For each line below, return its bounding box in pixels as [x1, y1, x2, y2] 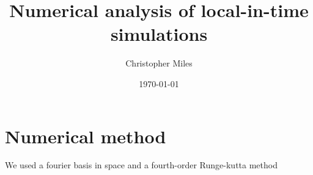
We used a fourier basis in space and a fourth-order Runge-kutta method [5, 159, 278, 171]
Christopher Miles [125, 57, 193, 70]
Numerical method [5, 123, 166, 148]
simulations [110, 21, 208, 46]
